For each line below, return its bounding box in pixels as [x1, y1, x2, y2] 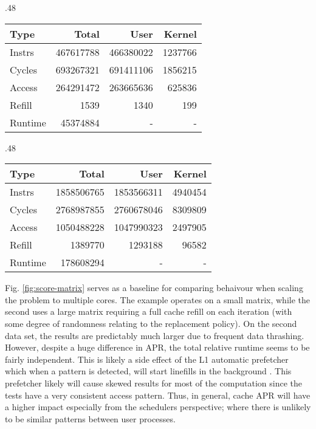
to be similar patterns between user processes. [5, 412, 176, 425]
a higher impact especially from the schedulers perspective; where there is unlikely [5, 400, 311, 413]
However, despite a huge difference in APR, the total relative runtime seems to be [5, 341, 310, 354]
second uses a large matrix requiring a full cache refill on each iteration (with [5, 305, 292, 318]
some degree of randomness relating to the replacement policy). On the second [5, 317, 297, 329]
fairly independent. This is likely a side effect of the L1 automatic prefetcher [5, 352, 289, 365]
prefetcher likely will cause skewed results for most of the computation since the [5, 376, 303, 389]
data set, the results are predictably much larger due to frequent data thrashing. [5, 329, 304, 341]
